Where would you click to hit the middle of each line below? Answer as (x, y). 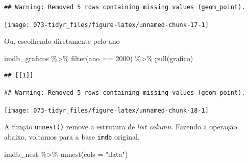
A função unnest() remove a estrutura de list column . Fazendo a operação (121, 127)
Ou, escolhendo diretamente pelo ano (62, 41)
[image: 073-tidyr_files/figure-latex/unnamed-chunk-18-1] (106, 110)
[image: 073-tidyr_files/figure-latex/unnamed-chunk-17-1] (106, 25)
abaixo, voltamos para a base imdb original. (72, 136)
